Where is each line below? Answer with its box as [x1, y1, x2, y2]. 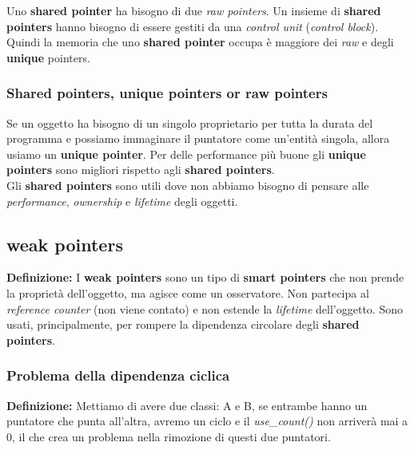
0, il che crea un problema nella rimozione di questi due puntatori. [6, 428, 331, 444]
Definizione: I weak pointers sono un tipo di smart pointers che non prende [6, 269, 404, 286]
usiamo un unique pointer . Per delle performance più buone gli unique [6, 145, 366, 162]
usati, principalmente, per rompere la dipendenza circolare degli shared [6, 316, 360, 333]
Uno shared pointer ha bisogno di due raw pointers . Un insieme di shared [6, 2, 381, 18]
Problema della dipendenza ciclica [6, 365, 230, 385]
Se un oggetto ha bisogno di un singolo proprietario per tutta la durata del [6, 114, 373, 131]
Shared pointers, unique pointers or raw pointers [6, 83, 328, 103]
